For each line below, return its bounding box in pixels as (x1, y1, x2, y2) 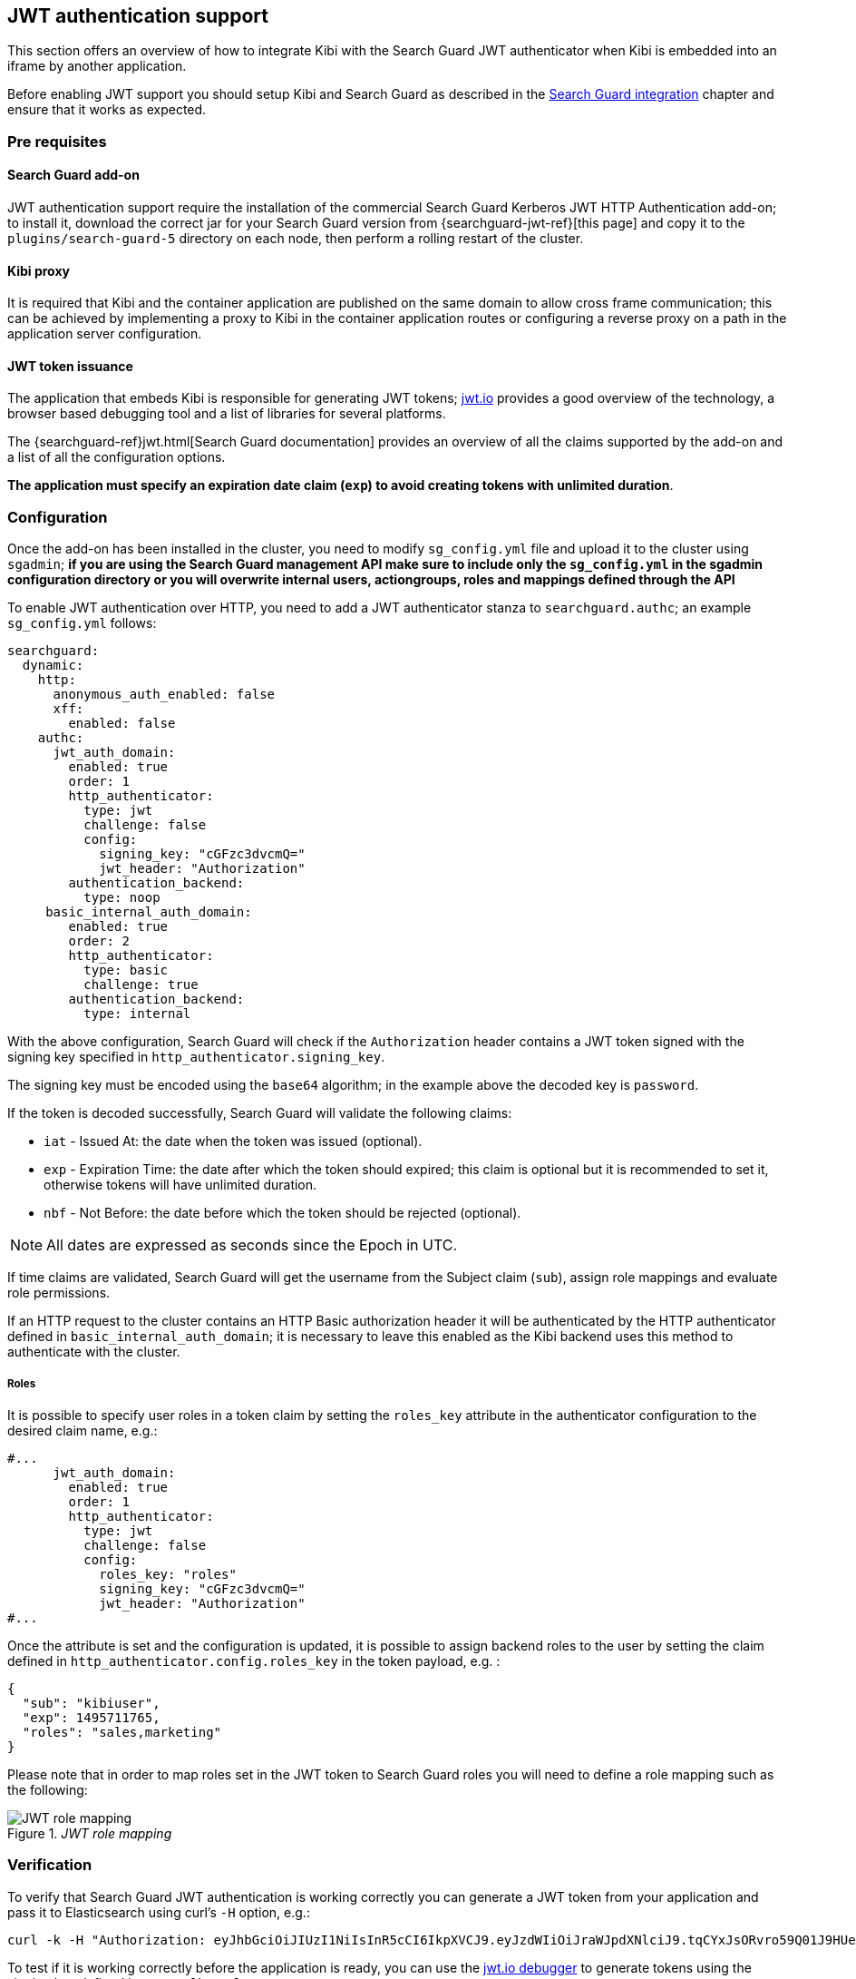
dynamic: (22, 658, 84, 673)
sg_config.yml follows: (7, 615, 157, 632)
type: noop (83, 890, 160, 906)
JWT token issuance (7, 358, 133, 374)
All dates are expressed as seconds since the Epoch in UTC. (46, 1236, 458, 1255)
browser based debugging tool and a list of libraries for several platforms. (7, 406, 446, 422)
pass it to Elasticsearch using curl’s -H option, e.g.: (7, 1904, 310, 1920)
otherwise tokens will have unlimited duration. (44, 1177, 317, 1193)
